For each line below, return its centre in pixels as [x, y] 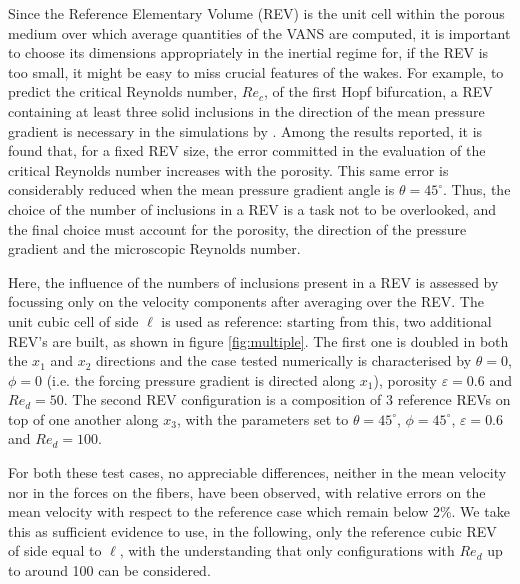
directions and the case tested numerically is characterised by [284, 360]
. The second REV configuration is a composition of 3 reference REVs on [287, 399]
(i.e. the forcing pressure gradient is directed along [201, 379]
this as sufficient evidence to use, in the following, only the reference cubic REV [252, 530]
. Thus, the [477, 189]
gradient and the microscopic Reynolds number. [154, 248]
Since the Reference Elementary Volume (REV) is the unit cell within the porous [256, 13]
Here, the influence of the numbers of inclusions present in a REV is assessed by [253, 281]
